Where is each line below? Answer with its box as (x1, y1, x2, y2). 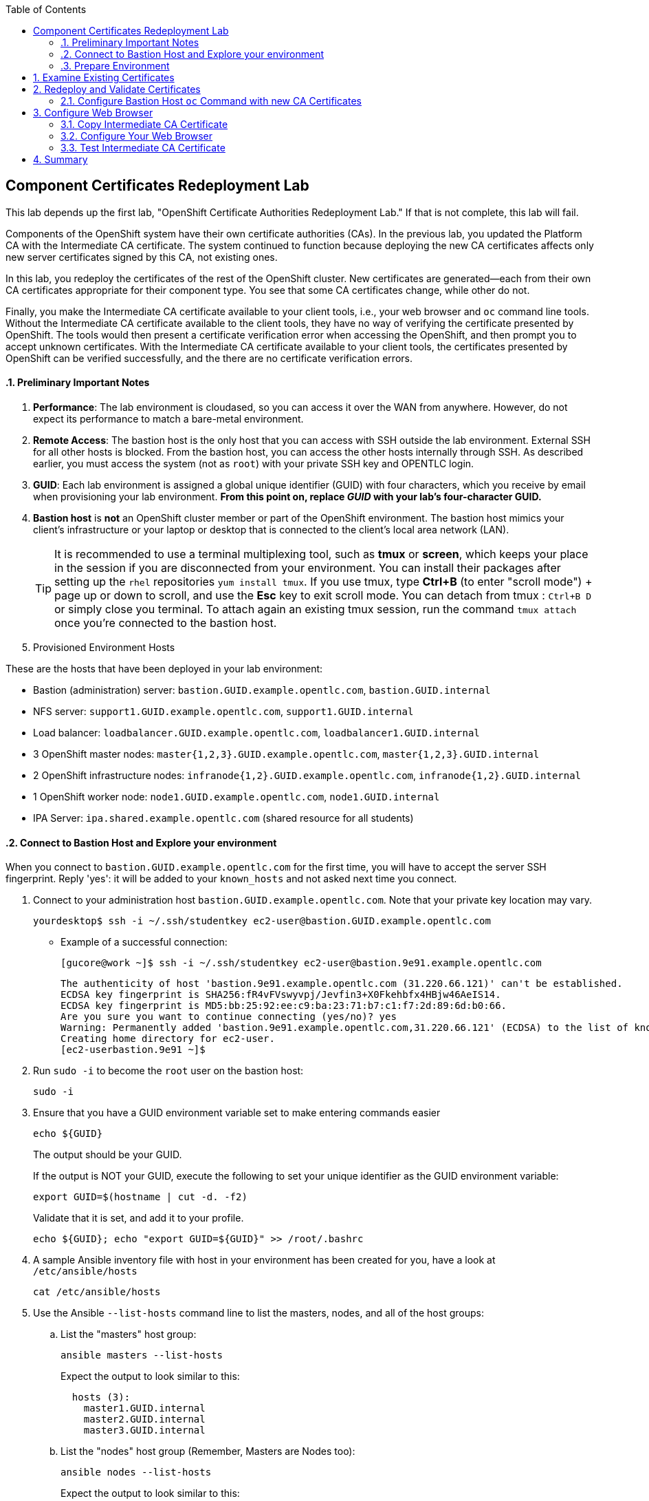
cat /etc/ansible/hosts (33, 1286, 161, 1298)
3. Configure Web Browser (33, 107, 153, 118)
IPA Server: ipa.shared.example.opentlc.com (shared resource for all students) (33, 812, 414, 824)
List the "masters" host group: (60, 1328, 197, 1341)
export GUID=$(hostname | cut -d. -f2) (33, 1191, 247, 1203)
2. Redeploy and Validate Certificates (33, 83, 201, 95)
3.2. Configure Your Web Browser (60, 130, 213, 142)
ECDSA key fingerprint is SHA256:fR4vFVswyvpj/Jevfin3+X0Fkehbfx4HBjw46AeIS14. (60, 989, 501, 1001)
